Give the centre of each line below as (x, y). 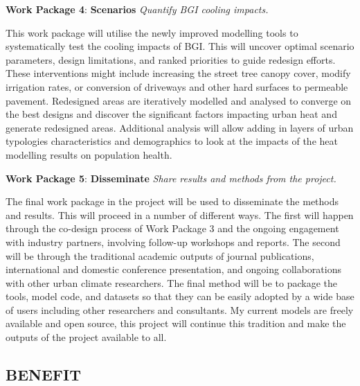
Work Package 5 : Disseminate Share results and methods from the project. (171, 178)
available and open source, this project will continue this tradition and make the (176, 323)
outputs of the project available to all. (86, 337)
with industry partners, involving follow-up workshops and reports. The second (173, 242)
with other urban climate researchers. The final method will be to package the (172, 282)
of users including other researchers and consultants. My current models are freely (180, 309)
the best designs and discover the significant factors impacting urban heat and (171, 114)
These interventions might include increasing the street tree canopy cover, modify (178, 73)
